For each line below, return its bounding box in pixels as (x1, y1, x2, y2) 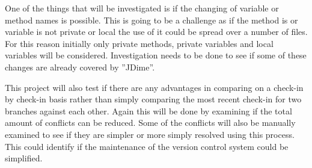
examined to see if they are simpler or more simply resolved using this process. (5, 128, 295, 140)
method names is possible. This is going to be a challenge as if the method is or (5, 13, 298, 26)
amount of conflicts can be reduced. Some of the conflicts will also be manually (5, 116, 296, 129)
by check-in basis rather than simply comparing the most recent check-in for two (5, 93, 302, 105)
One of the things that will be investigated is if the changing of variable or (5, 2, 279, 14)
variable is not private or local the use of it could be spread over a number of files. (5, 25, 308, 38)
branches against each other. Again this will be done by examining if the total (5, 104, 292, 117)
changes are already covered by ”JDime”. (5, 60, 155, 73)
